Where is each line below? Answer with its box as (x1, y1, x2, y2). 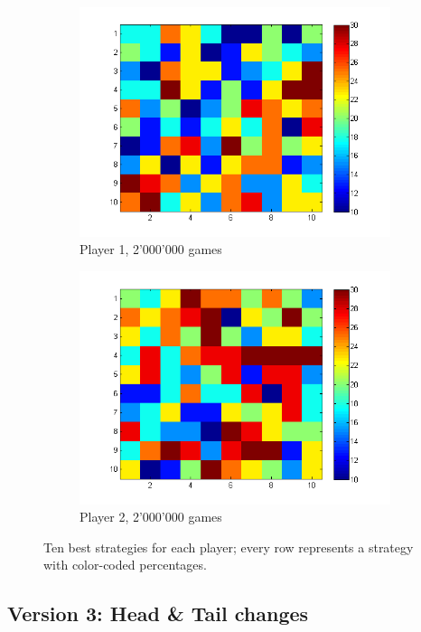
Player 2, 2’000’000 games (80, 507, 222, 526)
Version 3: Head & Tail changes (7, 599, 309, 627)
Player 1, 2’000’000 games (80, 240, 222, 259)
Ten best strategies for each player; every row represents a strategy (43, 537, 414, 556)
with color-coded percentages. (43, 555, 207, 574)
